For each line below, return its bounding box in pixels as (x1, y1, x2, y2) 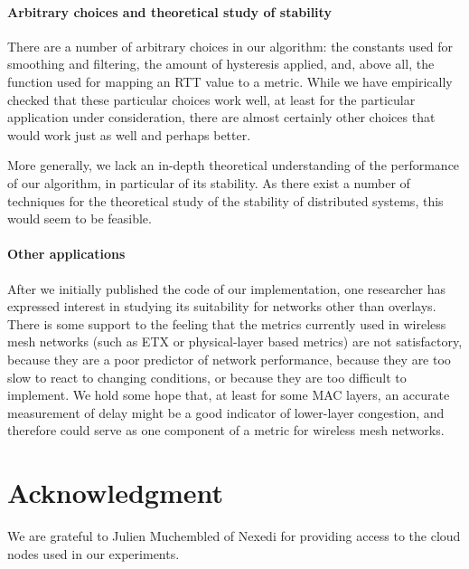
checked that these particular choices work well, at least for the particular (7, 90, 416, 109)
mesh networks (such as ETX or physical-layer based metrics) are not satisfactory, (7, 332, 463, 351)
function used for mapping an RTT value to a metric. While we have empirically (7, 71, 453, 90)
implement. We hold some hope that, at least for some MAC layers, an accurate (7, 385, 450, 404)
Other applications (7, 244, 126, 263)
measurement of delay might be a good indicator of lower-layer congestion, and (7, 403, 445, 422)
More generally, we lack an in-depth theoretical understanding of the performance (7, 156, 460, 175)
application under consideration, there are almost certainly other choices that (7, 108, 436, 127)
